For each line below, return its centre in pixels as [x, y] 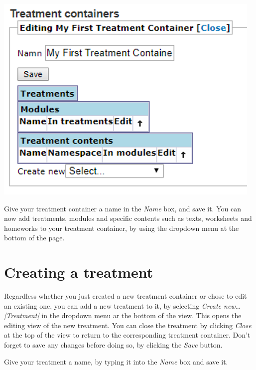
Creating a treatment [79, 272]
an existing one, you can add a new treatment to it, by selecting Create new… [122, 305]
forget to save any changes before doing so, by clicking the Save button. [113, 345]
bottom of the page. [34, 238]
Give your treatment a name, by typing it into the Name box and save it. [116, 361]
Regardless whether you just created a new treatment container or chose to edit [126, 296]
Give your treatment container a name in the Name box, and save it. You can [123, 208]
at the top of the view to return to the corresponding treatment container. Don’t [127, 335]
